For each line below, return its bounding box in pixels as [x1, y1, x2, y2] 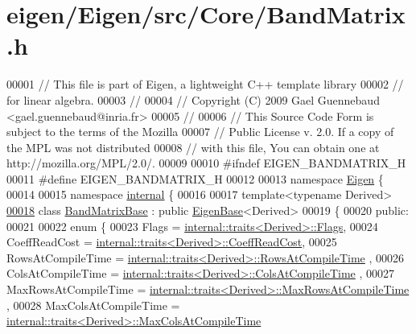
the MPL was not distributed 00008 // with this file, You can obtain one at [6, 138, 380, 155]
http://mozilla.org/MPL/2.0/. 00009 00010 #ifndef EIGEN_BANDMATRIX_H [6, 155, 406, 171]
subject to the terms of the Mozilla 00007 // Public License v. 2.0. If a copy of [6, 123, 394, 140]
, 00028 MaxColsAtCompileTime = [6, 296, 180, 313]
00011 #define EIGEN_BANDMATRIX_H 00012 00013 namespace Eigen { [6, 170, 384, 187]
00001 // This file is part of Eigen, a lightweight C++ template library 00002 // [6, 76, 404, 93]
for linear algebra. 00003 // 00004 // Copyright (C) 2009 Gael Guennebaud [6, 91, 380, 108]
